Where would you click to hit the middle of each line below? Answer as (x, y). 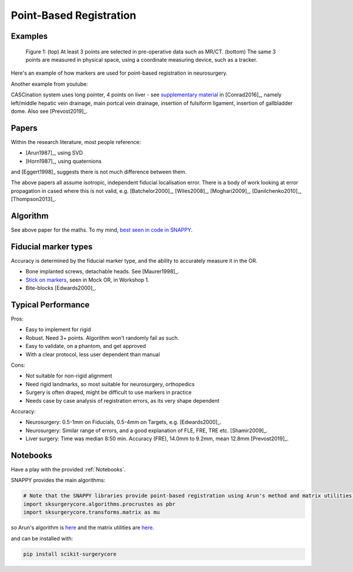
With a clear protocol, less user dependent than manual (93, 354)
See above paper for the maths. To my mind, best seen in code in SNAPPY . (102, 230)
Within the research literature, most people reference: (76, 142)
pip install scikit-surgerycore (70, 554)
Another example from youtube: (49, 84)
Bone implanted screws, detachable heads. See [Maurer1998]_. (102, 272)
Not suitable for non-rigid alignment (69, 376)
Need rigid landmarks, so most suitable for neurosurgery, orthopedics (110, 384)
